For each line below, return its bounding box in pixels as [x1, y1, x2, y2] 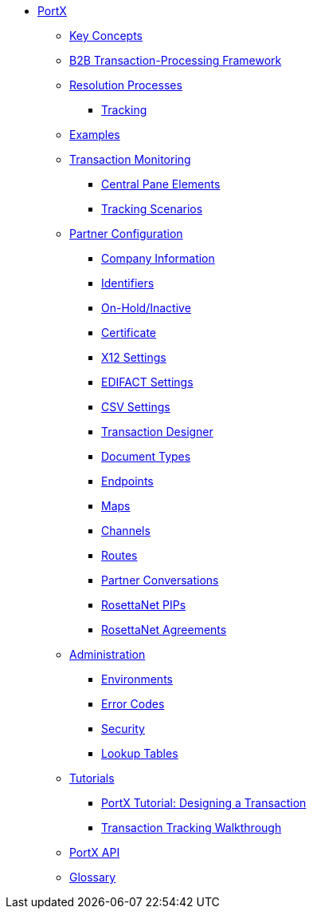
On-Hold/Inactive [101, 301, 191, 315]
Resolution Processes [69, 78, 182, 92]
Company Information [101, 252, 215, 265]
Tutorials [69, 771, 115, 785]
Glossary [69, 870, 116, 884]
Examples [69, 128, 120, 141]
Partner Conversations [101, 573, 219, 587]
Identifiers [101, 276, 155, 290]
